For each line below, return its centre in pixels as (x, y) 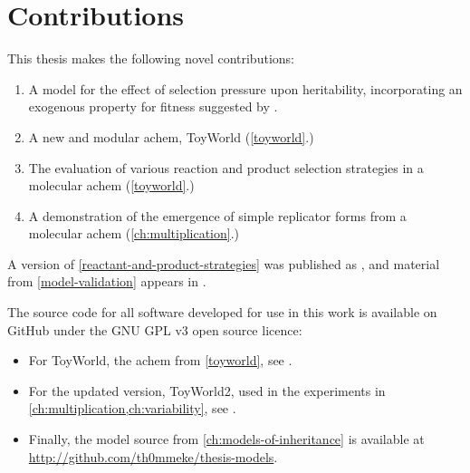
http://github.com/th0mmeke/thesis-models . (153, 456)
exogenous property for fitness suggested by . (153, 106)
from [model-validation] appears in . (107, 281)
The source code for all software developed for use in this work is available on (222, 312)
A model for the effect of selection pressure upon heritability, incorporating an (245, 88)
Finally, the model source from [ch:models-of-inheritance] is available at (226, 439)
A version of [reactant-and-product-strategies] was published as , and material (224, 263)
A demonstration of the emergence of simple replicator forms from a (217, 215)
